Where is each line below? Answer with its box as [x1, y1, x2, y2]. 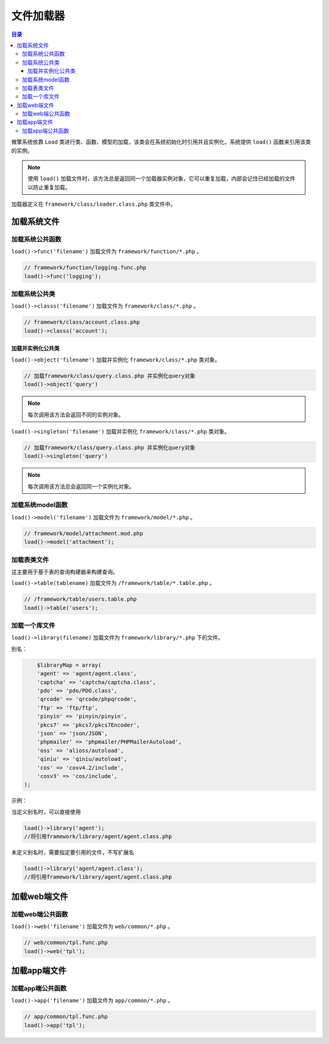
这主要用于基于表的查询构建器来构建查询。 [11, 568, 118, 575]
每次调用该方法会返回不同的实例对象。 [27, 411, 124, 418]
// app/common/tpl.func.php [24, 1013, 108, 1020]
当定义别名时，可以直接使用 [11, 808, 81, 815]
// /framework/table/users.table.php [24, 596, 137, 603]
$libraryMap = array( [37, 661, 102, 669]
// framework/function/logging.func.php [24, 264, 146, 271]
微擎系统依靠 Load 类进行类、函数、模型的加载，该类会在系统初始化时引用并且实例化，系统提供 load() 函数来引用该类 [11, 138, 311, 146]
